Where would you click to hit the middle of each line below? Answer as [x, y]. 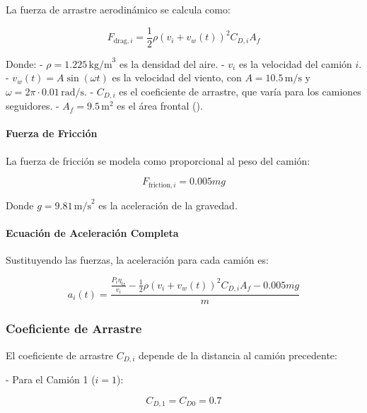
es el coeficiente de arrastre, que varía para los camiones [240, 91]
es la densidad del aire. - [172, 63]
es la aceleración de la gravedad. [168, 205]
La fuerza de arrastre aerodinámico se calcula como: [118, 9]
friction [159, 185]
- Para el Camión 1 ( [51, 379]
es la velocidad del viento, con [177, 77]
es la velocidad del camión [295, 63]
